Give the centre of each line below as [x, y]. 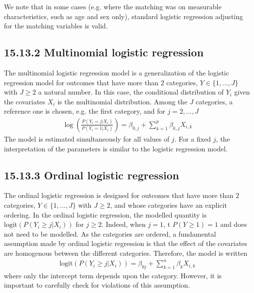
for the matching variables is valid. [56, 26]
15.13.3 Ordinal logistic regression [92, 175]
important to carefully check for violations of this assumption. [97, 285]
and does [234, 224]
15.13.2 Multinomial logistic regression [104, 52]
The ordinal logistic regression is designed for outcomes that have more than [119, 195]
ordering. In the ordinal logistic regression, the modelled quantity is [105, 214]
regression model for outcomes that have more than [81, 82]
